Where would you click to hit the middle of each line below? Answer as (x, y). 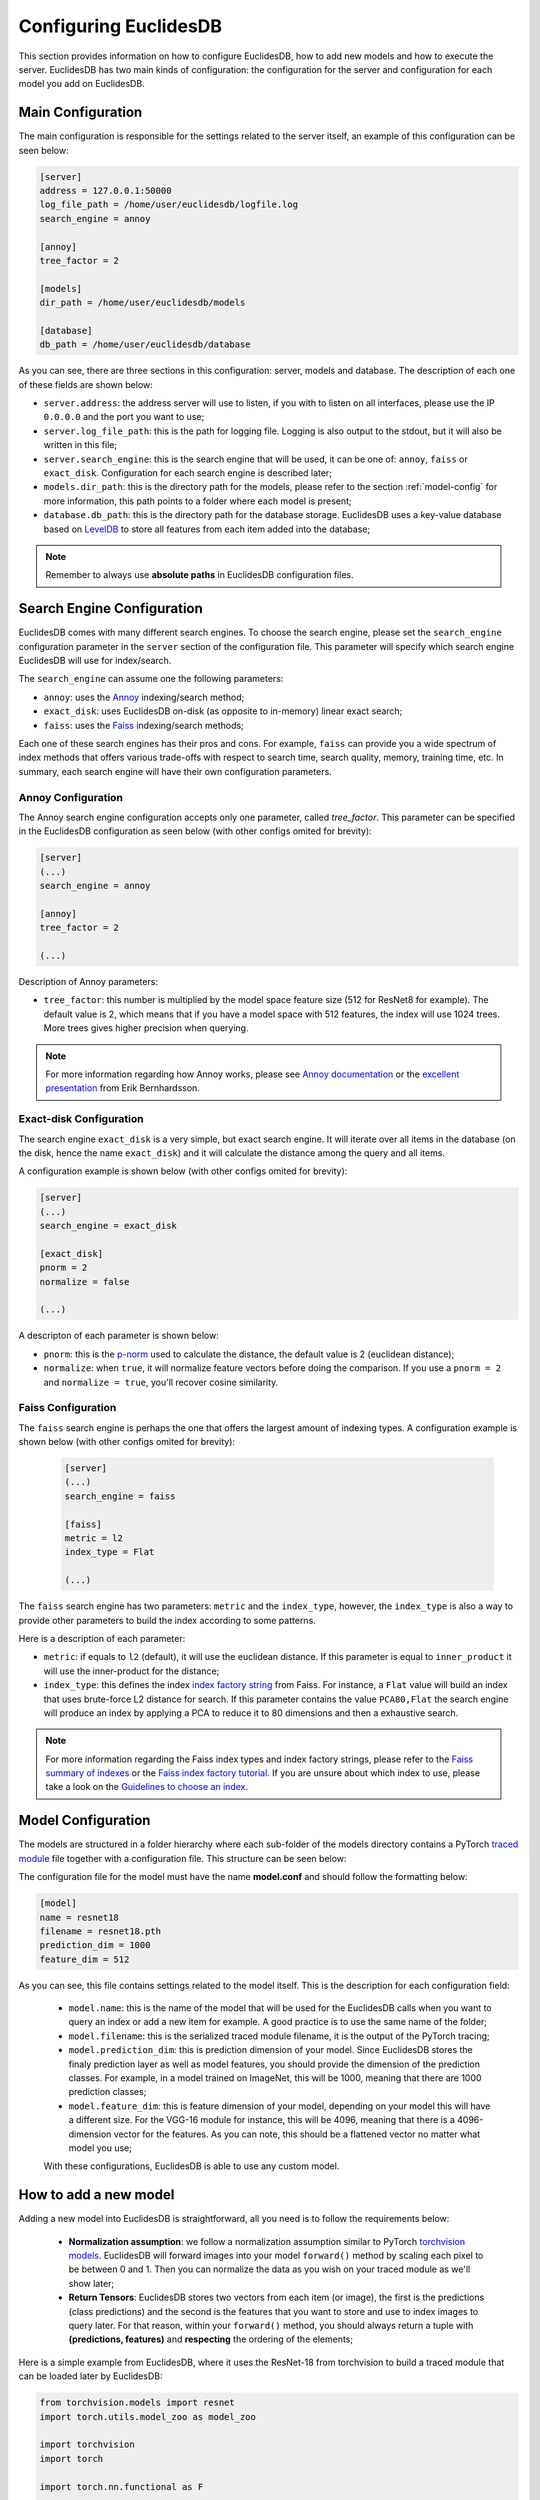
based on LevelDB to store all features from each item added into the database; (207, 529)
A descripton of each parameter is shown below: (118, 1336)
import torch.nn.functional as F (121, 2486)
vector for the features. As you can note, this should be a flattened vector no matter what (297, 2134)
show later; (91, 2283)
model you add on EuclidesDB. (81, 84)
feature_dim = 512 (84, 1959)
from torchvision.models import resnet (137, 2403)
